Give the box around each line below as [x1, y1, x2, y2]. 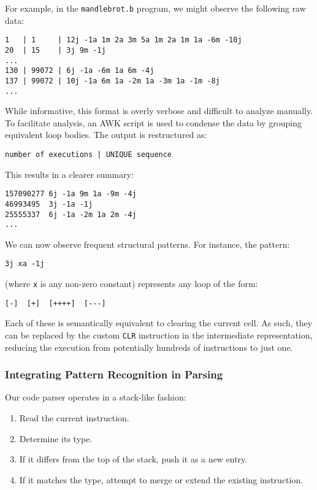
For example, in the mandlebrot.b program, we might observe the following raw [5, 2, 306, 14]
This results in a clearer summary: [5, 167, 134, 180]
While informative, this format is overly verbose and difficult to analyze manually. [5, 104, 313, 117]
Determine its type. [19, 432, 93, 445]
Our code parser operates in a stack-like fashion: [5, 391, 186, 404]
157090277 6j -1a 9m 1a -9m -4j [5, 189, 137, 199]
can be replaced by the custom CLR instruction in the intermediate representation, [5, 329, 313, 341]
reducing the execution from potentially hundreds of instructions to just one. [5, 340, 293, 353]
